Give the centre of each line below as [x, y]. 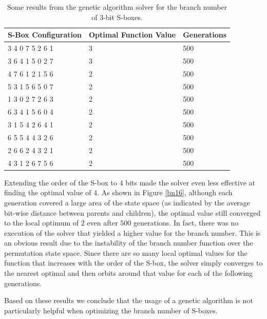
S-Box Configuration [45, 35]
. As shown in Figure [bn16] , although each [165, 192]
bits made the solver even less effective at [190, 182]
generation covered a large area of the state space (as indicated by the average [127, 202]
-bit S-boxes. [123, 17]
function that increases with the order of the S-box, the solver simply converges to [133, 263]
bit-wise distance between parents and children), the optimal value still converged [132, 212]
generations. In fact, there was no [186, 223]
